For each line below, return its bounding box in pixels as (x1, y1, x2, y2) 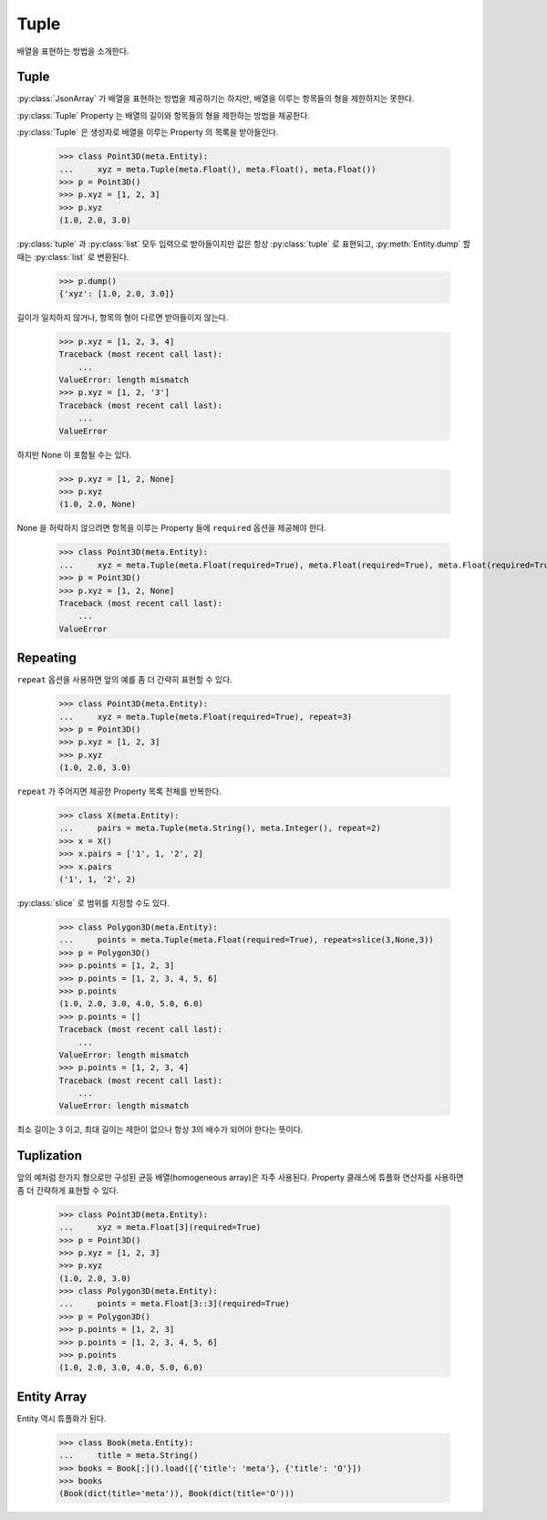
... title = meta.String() (58, 1451, 200, 1461)
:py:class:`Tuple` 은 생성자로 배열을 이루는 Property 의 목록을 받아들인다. (16, 127, 279, 138)
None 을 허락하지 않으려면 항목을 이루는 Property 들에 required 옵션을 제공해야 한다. (16, 523, 327, 534)
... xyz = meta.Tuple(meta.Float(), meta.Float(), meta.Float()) (58, 164, 377, 174)
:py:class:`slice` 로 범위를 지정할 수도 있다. (16, 898, 170, 909)
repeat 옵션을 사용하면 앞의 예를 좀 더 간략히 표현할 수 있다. (16, 674, 232, 685)
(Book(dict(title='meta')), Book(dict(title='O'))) (58, 1488, 295, 1499)
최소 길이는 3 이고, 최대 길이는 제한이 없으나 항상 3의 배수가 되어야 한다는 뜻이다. (16, 1124, 304, 1135)
